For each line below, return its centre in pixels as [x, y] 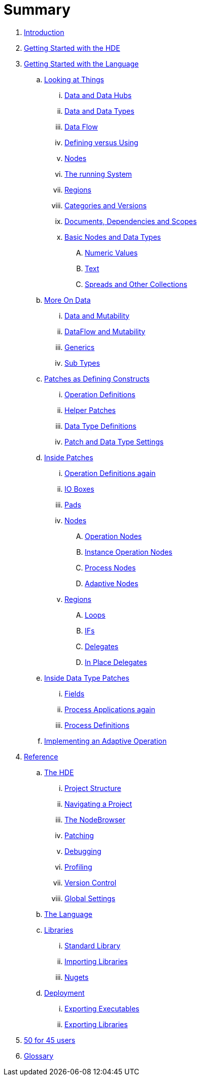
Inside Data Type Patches [87, 678]
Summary [37, 10]
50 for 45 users [50, 1040]
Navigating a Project [98, 804]
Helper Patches [90, 410]
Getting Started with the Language [81, 63]
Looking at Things [74, 79]
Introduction [44, 32]
